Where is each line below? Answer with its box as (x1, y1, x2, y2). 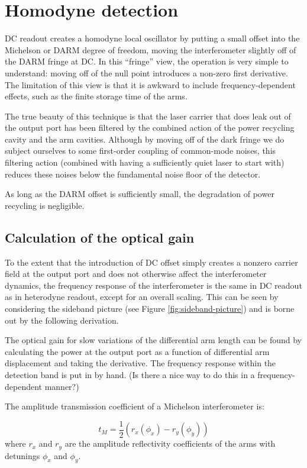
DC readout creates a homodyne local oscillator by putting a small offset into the (5, 32, 300, 44)
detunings (5, 449, 40, 461)
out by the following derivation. (5, 314, 119, 326)
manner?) (44, 380, 79, 392)
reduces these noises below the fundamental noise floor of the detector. (5, 167, 261, 180)
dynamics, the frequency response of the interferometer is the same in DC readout (5, 279, 302, 291)
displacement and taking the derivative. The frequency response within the (5, 357, 276, 369)
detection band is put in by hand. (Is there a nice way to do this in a (5, 368, 255, 380)
